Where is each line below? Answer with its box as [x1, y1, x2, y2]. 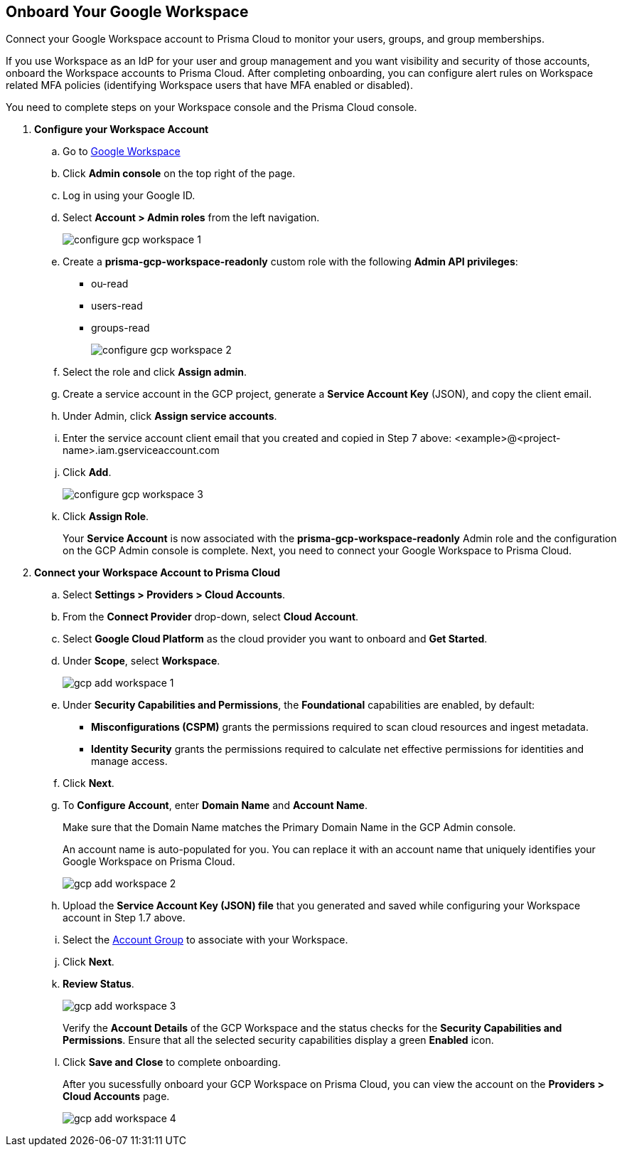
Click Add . [63, 466, 112, 479]
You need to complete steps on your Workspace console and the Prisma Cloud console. [6, 101, 417, 114]
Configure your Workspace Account [34, 123, 209, 136]
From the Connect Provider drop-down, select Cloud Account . [63, 611, 359, 623]
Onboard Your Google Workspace [6, 3, 249, 21]
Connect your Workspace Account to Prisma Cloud [34, 566, 281, 579]
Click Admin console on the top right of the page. [63, 167, 296, 180]
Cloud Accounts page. [63, 1090, 170, 1103]
